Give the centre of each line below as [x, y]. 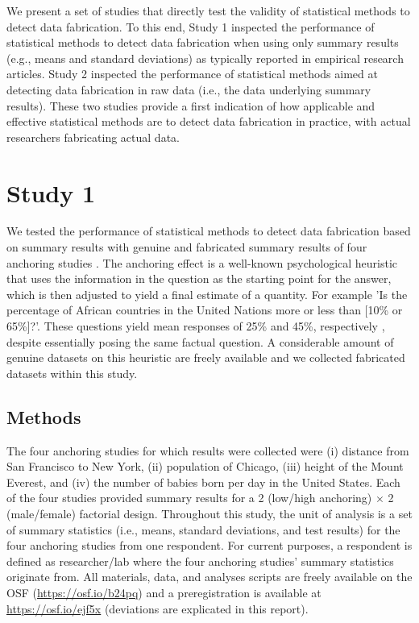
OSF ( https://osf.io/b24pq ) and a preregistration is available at [164, 592]
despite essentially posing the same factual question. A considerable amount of [200, 341]
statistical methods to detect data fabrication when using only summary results [203, 42]
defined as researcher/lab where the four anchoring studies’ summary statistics [200, 561]
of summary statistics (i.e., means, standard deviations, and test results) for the [203, 529]
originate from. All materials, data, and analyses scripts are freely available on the [209, 577]
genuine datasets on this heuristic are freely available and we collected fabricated [206, 357]
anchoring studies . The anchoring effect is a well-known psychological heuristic [202, 262]
